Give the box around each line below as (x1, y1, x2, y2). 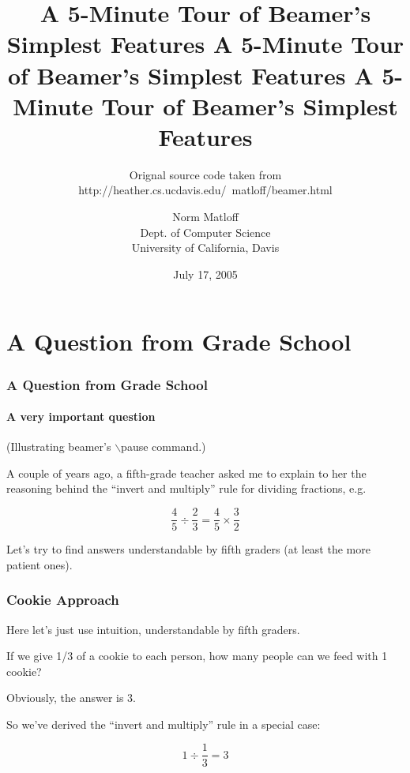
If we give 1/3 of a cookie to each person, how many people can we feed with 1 (6, 647, 388, 664)
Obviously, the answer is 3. (6, 689, 136, 706)
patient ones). (6, 556, 73, 572)
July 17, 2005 (173, 265, 238, 282)
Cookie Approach (6, 590, 119, 610)
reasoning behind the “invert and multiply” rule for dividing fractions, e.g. (6, 480, 367, 497)
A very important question (6, 408, 156, 425)
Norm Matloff (172, 208, 239, 225)
